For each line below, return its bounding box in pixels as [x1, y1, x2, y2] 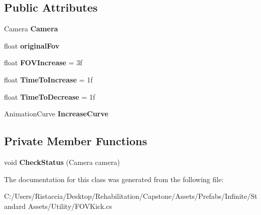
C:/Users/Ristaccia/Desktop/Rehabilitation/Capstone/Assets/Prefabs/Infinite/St [4, 191, 257, 201]
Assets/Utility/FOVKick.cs [28, 200, 112, 211]
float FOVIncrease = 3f [4, 57, 82, 68]
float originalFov [4, 40, 60, 51]
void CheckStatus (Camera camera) [4, 156, 120, 167]
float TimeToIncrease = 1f [4, 74, 93, 84]
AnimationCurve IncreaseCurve [4, 108, 109, 119]
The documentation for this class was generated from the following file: [4, 174, 224, 184]
